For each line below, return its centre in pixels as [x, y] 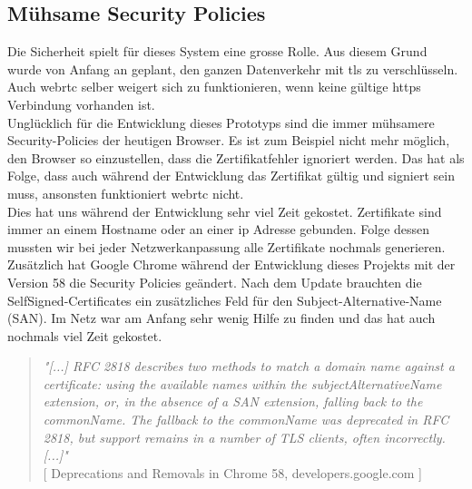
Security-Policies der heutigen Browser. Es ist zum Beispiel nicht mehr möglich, [229, 140]
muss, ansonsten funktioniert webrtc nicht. [126, 193]
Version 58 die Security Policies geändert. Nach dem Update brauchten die [215, 282]
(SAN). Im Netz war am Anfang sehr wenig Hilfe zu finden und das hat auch [221, 318]
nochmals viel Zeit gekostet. [85, 335]
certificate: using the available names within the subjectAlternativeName [242, 383]
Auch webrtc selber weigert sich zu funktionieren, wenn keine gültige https [214, 87]
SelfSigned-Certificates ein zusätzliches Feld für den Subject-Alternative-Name [225, 300]
